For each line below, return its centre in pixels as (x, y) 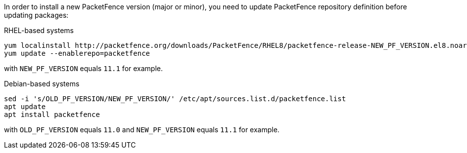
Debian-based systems (42, 84)
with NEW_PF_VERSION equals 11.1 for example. (84, 68)
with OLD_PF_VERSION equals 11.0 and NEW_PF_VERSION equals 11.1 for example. (142, 130)
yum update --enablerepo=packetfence (77, 53)
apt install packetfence (52, 115)
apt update (25, 107)
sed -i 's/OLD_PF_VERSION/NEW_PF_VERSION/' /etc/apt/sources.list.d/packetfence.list (175, 99)
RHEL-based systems (39, 30)
